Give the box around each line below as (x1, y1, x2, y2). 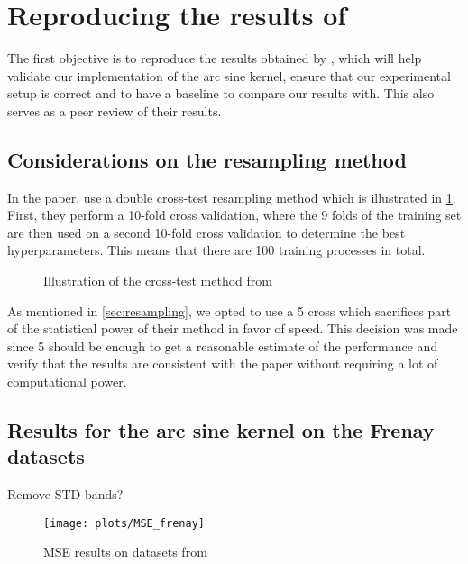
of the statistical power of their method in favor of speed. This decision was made (7, 319, 458, 338)
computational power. (7, 372, 127, 391)
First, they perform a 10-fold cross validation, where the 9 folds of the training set (7, 205, 462, 224)
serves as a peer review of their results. (7, 101, 222, 120)
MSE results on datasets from (43, 542, 207, 561)
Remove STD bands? (7, 485, 124, 504)
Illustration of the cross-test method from (43, 271, 272, 290)
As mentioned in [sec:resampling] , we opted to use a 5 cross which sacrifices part (7, 301, 452, 320)
